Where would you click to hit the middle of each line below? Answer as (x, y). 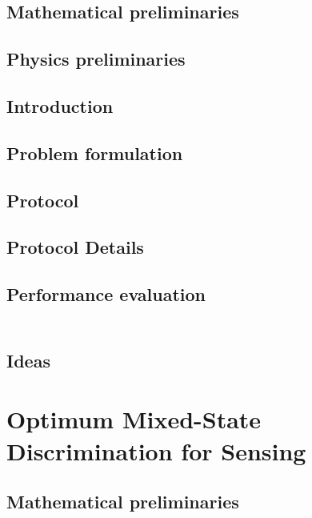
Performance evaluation (106, 294)
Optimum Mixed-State (134, 419)
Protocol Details (75, 247)
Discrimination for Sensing (156, 450)
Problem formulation (95, 153)
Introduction (60, 105)
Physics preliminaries (96, 59)
